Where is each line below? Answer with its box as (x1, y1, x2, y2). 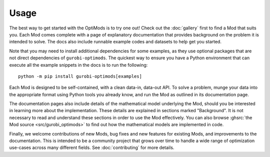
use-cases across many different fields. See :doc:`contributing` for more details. (9, 145, 174, 151)
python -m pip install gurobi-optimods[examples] (18, 73, 142, 79)
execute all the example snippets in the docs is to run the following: (9, 62, 148, 68)
